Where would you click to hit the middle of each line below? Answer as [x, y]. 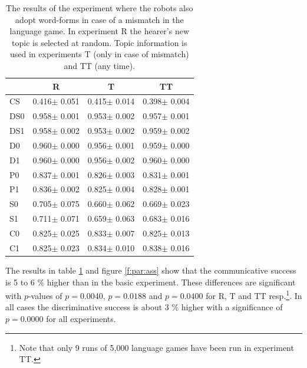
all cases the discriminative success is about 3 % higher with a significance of [144, 307]
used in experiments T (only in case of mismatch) [99, 54]
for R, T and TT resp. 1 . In [254, 295]
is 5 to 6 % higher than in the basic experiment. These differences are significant [151, 282]
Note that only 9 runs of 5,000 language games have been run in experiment [156, 347]
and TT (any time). [100, 65]
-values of [45, 295]
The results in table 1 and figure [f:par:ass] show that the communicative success [151, 270]
